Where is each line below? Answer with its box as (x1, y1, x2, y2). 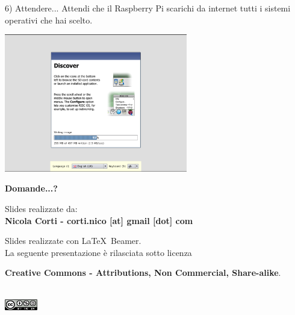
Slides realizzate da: (5, 202, 78, 215)
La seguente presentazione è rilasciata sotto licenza (5, 246, 192, 258)
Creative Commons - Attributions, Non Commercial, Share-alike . (5, 266, 281, 279)
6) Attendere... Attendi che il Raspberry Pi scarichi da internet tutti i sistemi (5, 2, 291, 14)
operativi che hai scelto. (5, 13, 93, 26)
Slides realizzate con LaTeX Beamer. (5, 234, 141, 247)
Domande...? (5, 182, 58, 195)
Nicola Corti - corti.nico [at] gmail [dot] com (5, 214, 193, 226)
